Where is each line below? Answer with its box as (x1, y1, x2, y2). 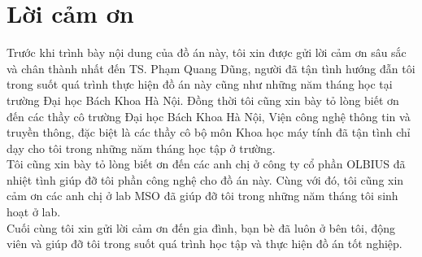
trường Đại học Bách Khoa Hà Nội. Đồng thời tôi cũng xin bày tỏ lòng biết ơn (7, 91, 399, 108)
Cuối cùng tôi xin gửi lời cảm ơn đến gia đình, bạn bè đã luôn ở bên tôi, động (7, 219, 396, 236)
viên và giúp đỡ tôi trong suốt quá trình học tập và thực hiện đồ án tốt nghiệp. (7, 235, 402, 252)
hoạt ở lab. (7, 203, 61, 220)
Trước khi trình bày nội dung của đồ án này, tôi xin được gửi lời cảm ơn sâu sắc (7, 44, 407, 61)
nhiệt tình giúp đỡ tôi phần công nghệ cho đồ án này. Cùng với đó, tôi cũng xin (7, 171, 404, 188)
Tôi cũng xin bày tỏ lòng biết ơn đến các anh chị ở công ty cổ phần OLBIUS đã (7, 155, 406, 172)
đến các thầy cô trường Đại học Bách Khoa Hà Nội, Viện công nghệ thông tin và (7, 107, 411, 124)
